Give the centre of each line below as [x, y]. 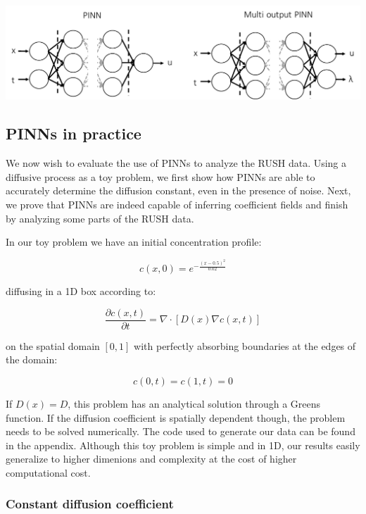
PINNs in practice [74, 133]
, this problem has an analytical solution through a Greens [194, 403]
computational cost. [48, 472]
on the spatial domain [53, 345]
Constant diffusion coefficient [90, 504]
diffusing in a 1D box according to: [81, 291]
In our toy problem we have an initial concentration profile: [134, 242]
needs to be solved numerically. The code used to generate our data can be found [181, 431]
